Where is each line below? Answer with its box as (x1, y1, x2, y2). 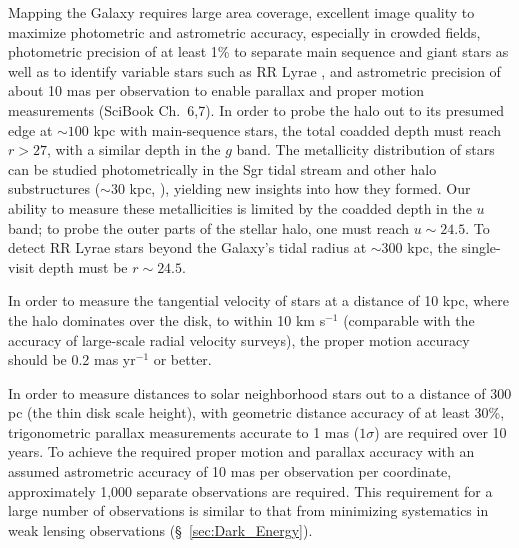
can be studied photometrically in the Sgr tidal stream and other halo (8, 158, 437, 179)
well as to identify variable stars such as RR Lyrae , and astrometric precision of (8, 60, 501, 81)
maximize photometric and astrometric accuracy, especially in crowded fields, (8, 21, 481, 42)
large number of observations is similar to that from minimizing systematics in (8, 500, 489, 521)
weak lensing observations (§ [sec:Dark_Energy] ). (8, 519, 313, 540)
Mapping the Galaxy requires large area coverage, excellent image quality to (8, 2, 475, 22)
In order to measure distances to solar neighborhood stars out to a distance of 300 (8, 382, 512, 403)
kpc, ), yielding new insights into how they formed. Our (129, 178, 471, 199)
